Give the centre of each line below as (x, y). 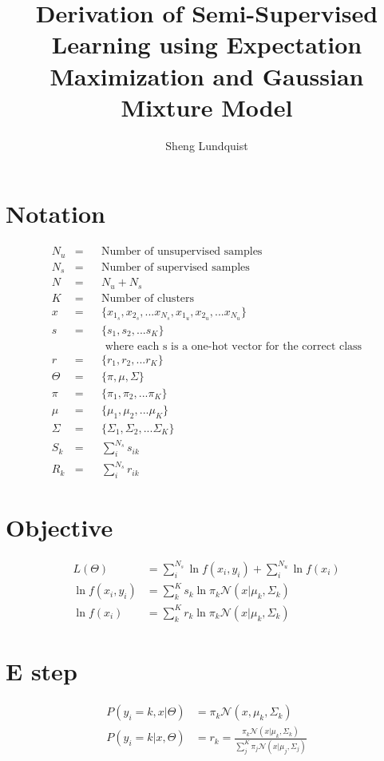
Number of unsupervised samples (182, 252)
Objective (59, 527)
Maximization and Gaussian (207, 75)
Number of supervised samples (175, 267)
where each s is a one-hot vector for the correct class (234, 346)
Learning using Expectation (207, 44)
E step (42, 671)
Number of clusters (148, 298)
